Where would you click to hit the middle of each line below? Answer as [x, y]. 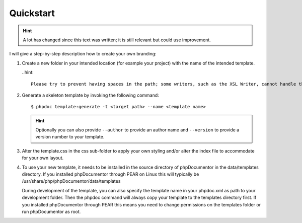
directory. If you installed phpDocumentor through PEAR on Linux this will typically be [110, 174]
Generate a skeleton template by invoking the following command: [91, 95]
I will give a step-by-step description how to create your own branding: [83, 54]
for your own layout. [43, 158]
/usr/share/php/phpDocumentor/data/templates [71, 181]
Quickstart [32, 13]
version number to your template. [70, 137]
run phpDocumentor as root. [51, 211]
